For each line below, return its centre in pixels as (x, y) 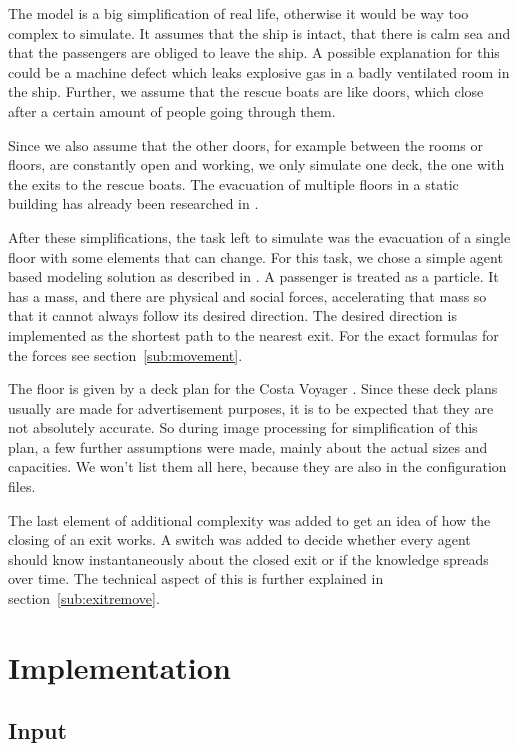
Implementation (119, 666)
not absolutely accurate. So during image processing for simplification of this (243, 427)
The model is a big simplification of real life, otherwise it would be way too (238, 13)
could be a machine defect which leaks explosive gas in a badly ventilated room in (259, 71)
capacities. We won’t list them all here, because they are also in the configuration (257, 466)
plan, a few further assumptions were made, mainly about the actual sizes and (248, 446)
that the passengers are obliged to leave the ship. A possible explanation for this (254, 52)
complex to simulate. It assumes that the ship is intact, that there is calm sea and (259, 32)
